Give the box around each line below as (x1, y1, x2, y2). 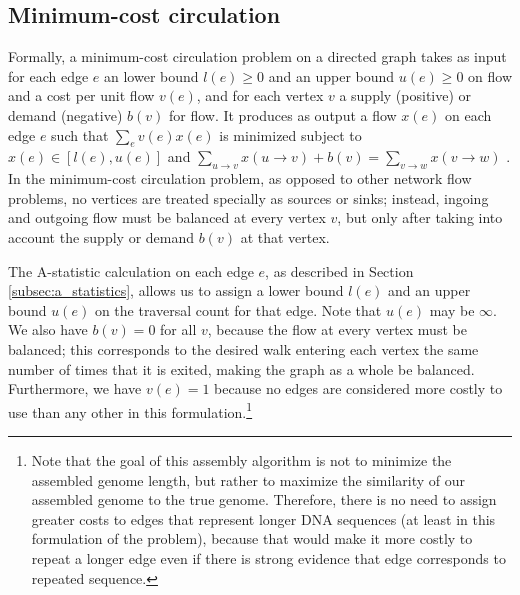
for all (160, 319, 197, 340)
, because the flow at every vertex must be (207, 319, 467, 340)
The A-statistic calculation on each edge (8, 260, 254, 281)
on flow (468, 65, 512, 86)
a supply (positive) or (339, 85, 472, 106)
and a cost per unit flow (8, 85, 155, 106)
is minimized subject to (219, 124, 362, 145)
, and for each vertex (196, 85, 324, 106)
